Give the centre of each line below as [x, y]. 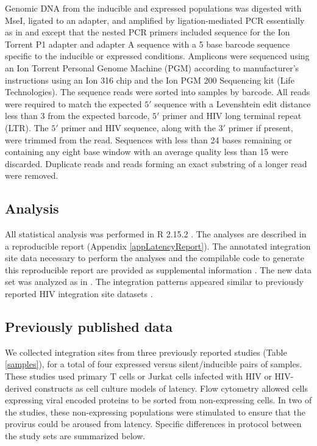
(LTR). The [27, 127]
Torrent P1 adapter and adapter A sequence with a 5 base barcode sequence [148, 44]
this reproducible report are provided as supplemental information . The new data [158, 269]
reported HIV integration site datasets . [79, 294]
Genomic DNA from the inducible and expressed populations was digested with [153, 8]
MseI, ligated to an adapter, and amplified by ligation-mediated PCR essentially [155, 20]
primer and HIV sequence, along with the [138, 127]
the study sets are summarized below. [75, 436]
